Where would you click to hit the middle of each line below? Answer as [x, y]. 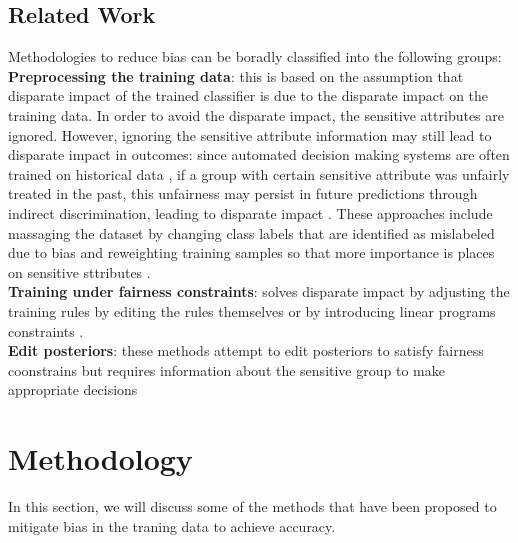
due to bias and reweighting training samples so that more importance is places [251, 252]
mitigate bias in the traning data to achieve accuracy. [172, 525]
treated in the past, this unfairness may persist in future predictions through [243, 193]
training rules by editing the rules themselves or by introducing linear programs [252, 310]
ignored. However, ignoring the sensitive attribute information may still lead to [250, 134]
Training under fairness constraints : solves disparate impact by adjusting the [259, 291]
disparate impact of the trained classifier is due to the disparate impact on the [248, 95]
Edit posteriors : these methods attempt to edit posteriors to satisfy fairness [246, 350]
